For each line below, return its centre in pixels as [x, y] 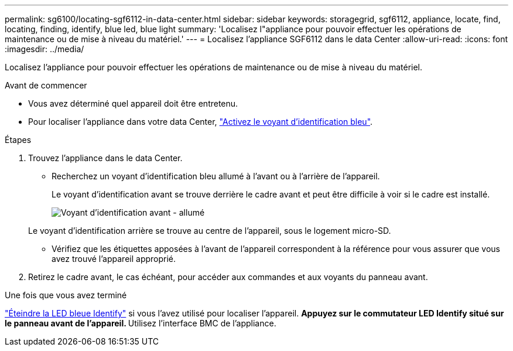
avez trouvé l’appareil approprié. [114, 259]
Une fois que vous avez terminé [66, 295]
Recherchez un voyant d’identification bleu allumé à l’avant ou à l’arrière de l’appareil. [216, 176]
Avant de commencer [46, 85]
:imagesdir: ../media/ [45, 49]
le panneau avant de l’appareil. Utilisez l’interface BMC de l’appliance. [141, 323]
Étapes [18, 140]
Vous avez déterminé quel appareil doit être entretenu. [133, 103]
